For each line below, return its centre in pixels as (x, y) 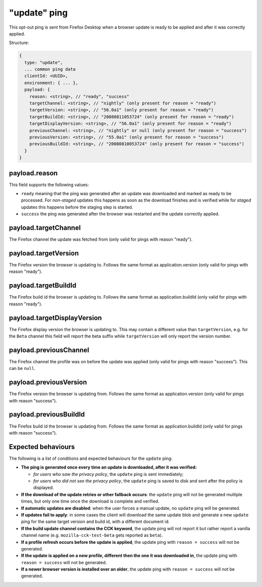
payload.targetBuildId (43, 286)
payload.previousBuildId (47, 414)
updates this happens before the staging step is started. (77, 207)
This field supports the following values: (49, 184)
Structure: (19, 43)
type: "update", (44, 62)
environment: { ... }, (51, 83)
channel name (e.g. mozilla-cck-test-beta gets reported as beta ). (92, 535)
